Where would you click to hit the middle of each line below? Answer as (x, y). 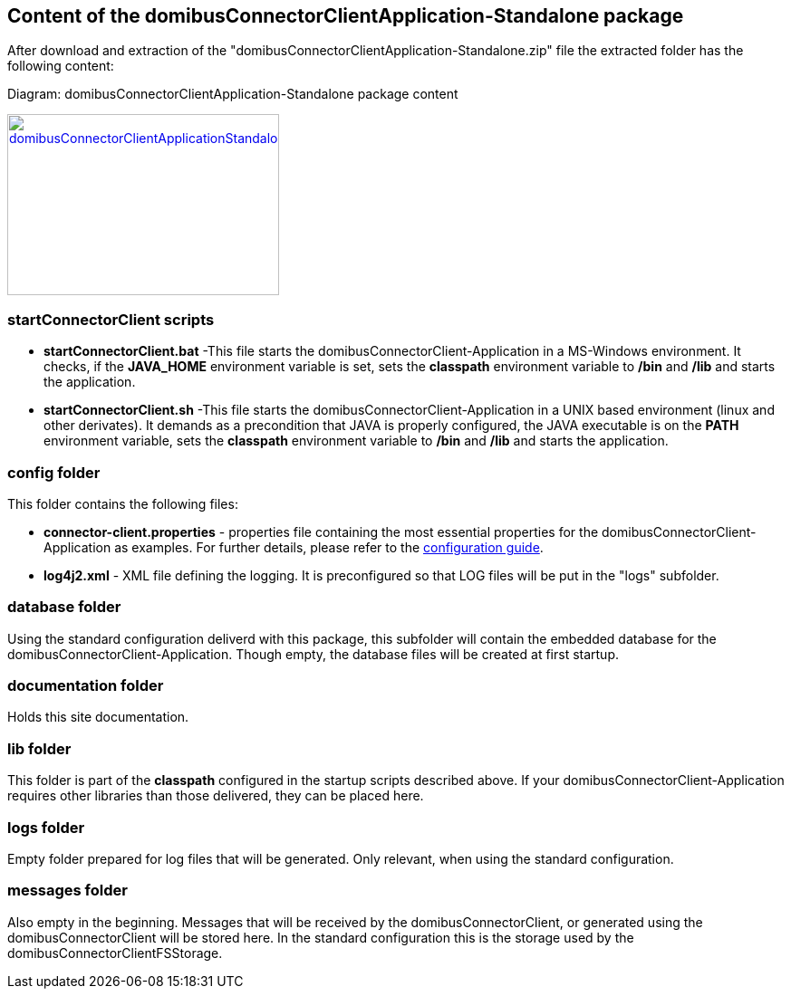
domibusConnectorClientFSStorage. (115, 953)
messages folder (68, 891)
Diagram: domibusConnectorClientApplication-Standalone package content (233, 94)
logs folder (46, 827)
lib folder (39, 748)
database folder (64, 607)
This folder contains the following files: (123, 503)
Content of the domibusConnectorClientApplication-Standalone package (346, 16)
